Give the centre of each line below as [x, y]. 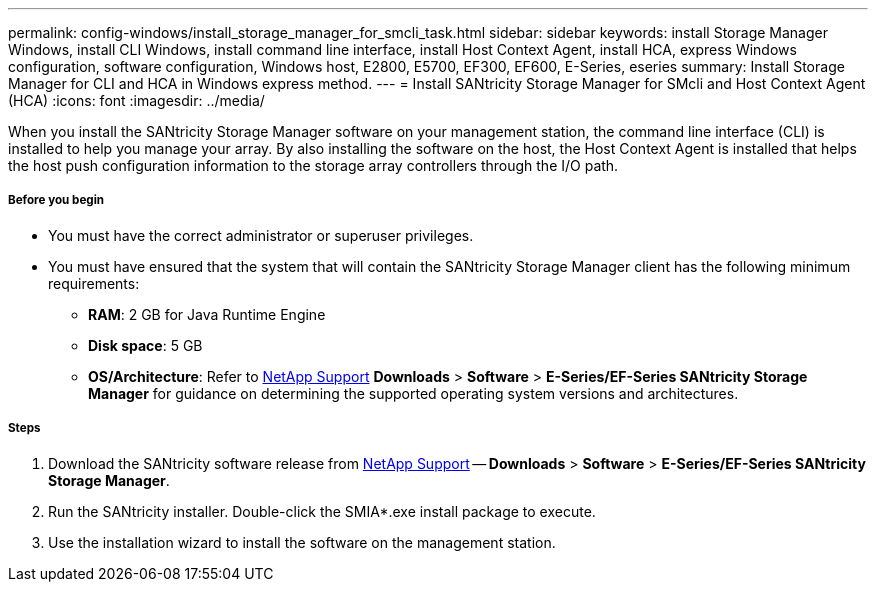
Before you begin [56, 200]
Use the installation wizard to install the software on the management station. [302, 542]
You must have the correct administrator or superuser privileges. [261, 235]
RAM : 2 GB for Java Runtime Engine [207, 314]
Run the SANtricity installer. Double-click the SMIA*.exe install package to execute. [322, 511]
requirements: [94, 283]
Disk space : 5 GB [145, 345]
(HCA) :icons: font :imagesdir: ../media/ [136, 100]
